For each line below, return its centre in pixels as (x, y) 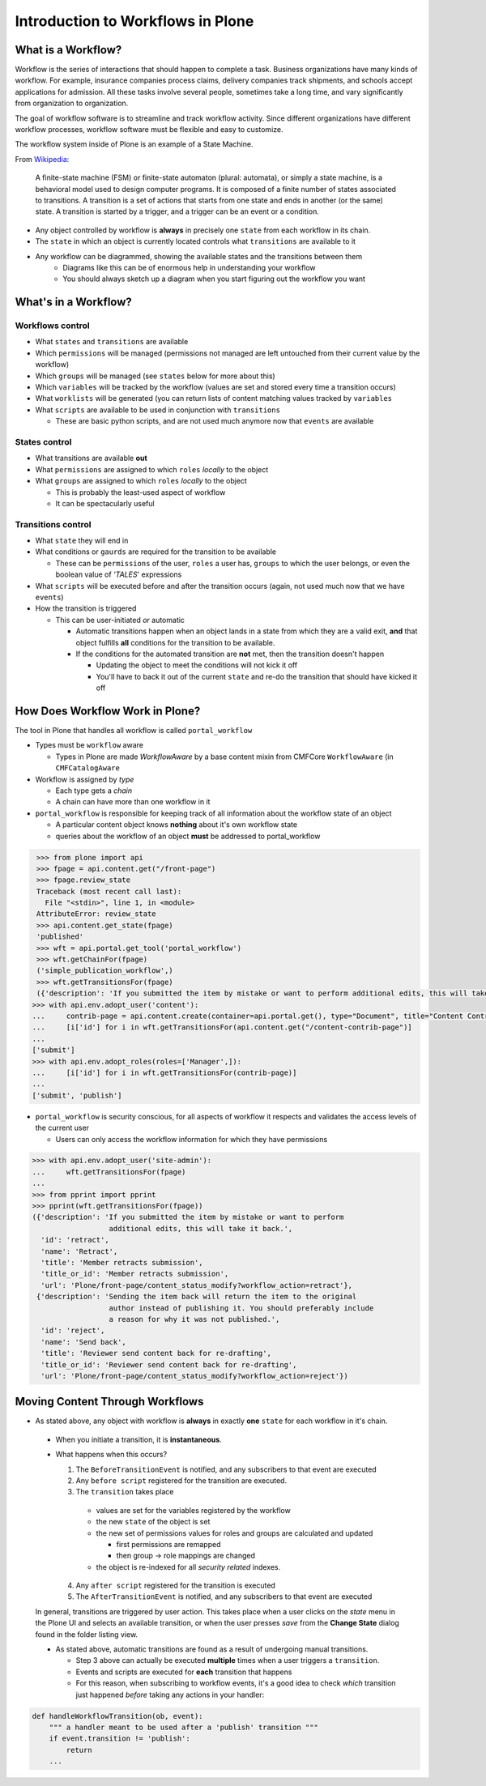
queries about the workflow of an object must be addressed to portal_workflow (188, 836)
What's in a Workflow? (74, 303)
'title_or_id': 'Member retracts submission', (135, 1274)
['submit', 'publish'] (77, 1095)
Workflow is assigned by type (85, 779)
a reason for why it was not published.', (194, 1319)
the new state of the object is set (153, 1522)
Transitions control (53, 524)
